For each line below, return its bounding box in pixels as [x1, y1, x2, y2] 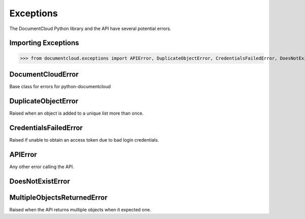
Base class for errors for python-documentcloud [9, 84, 111, 90]
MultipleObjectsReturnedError [9, 193, 108, 202]
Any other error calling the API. [9, 163, 74, 170]
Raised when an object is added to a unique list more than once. [9, 110, 144, 116]
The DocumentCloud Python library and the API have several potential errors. [9, 25, 171, 32]
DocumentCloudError [9, 70, 79, 78]
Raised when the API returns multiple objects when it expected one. [9, 206, 151, 212]
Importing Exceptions [9, 39, 79, 47]
